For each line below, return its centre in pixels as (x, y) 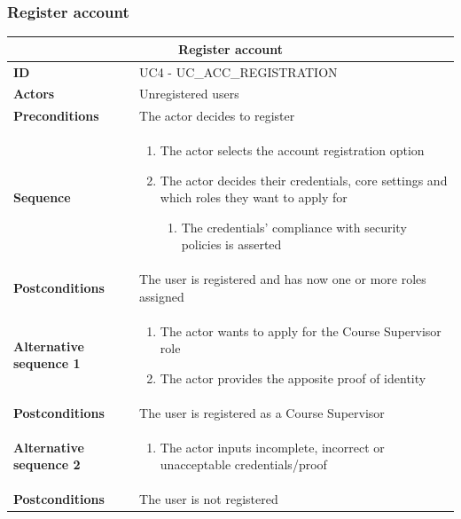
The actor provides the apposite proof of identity (293, 377)
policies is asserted (231, 244)
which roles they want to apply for (254, 197)
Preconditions (56, 116)
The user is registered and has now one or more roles (283, 279)
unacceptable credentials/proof (243, 464)
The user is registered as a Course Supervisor (262, 412)
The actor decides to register (217, 116)
